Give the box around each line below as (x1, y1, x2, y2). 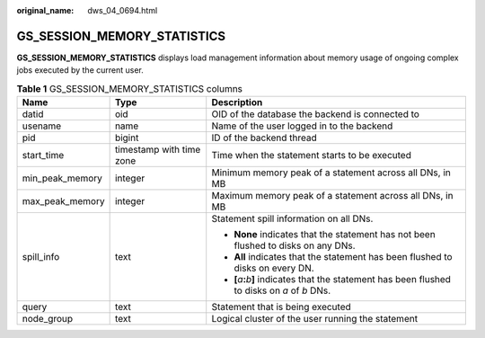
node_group (22, 313, 74, 325)
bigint (114, 131, 139, 144)
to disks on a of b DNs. (234, 284, 331, 297)
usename (22, 120, 62, 132)
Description (211, 96, 263, 109)
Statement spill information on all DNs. (211, 212, 374, 225)
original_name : (16, 5, 75, 15)
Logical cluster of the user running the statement (211, 313, 418, 325)
